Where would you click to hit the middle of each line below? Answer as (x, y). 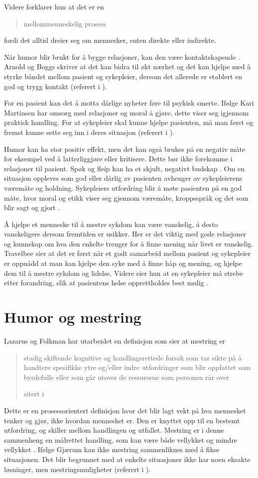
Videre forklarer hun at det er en (54, 6)
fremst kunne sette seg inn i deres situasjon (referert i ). (89, 132)
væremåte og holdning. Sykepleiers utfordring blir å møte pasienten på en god (123, 187)
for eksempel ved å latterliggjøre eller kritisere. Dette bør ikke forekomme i (118, 159)
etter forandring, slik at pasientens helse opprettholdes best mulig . (106, 283)
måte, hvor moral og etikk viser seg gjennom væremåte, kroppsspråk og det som (126, 197)
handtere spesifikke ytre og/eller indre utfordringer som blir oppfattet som (137, 367)
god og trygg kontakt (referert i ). (56, 86)
